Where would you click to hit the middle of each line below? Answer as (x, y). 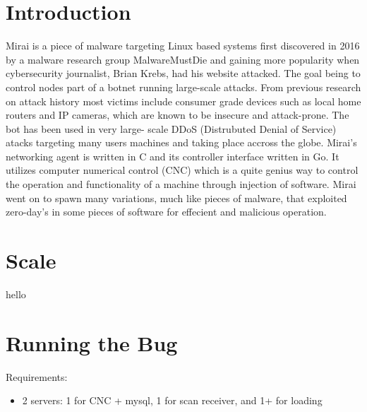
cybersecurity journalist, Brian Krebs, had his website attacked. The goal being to (183, 73)
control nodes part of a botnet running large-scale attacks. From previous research (183, 87)
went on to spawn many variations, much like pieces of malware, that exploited (176, 198)
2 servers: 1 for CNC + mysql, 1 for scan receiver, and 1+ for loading (172, 400)
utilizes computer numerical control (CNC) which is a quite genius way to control (182, 170)
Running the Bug (92, 342)
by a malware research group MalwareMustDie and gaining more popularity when (183, 59)
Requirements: (37, 376)
